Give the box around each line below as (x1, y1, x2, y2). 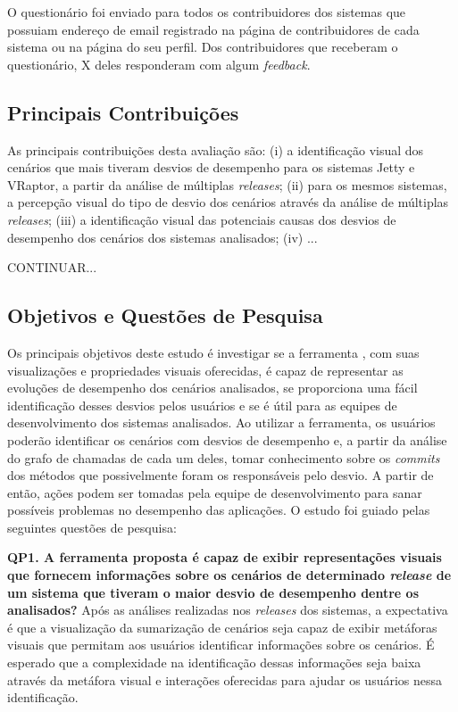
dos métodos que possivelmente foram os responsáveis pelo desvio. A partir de (7, 466, 434, 484)
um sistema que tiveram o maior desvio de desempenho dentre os (7, 583, 420, 601)
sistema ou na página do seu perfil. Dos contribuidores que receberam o (7, 37, 398, 56)
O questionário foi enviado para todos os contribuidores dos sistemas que (7, 3, 406, 21)
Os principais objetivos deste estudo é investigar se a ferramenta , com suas (7, 343, 420, 361)
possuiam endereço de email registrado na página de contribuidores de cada (7, 20, 420, 38)
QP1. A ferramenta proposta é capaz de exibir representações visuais (7, 548, 442, 567)
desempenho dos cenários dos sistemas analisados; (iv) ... (7, 228, 318, 246)
